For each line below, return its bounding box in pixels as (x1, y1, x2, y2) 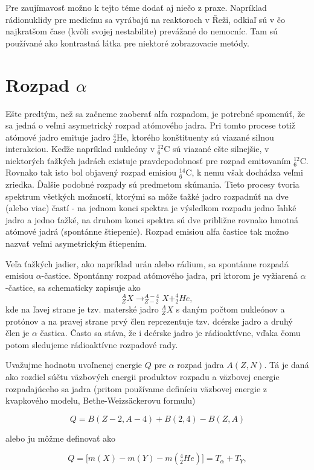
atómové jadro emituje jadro (5, 130, 111, 143)
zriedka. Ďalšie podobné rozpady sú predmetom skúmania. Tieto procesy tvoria (5, 178, 300, 191)
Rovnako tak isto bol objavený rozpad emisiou (5, 166, 177, 179)
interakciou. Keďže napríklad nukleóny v (5, 142, 155, 155)
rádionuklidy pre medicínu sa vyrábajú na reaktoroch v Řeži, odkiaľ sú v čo (5, 13, 285, 25)
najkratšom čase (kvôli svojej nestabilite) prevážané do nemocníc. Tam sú (5, 25, 278, 37)
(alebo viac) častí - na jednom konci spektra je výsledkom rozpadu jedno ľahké (5, 202, 296, 214)
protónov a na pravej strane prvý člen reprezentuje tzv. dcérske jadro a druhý (5, 314, 293, 327)
